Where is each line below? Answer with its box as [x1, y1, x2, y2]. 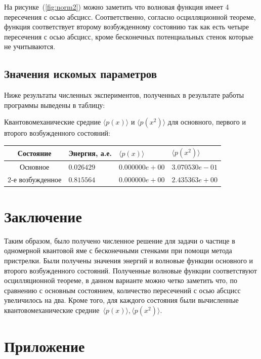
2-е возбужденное [8, 174, 62, 184]
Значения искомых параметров [4, 66, 157, 82]
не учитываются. [4, 41, 56, 52]
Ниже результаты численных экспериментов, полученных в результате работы [4, 90, 244, 100]
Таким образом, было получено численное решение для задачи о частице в [4, 235, 235, 246]
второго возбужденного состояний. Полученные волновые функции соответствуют [4, 265, 257, 275]
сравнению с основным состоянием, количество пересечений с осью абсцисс [4, 285, 241, 295]
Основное [20, 161, 50, 172]
